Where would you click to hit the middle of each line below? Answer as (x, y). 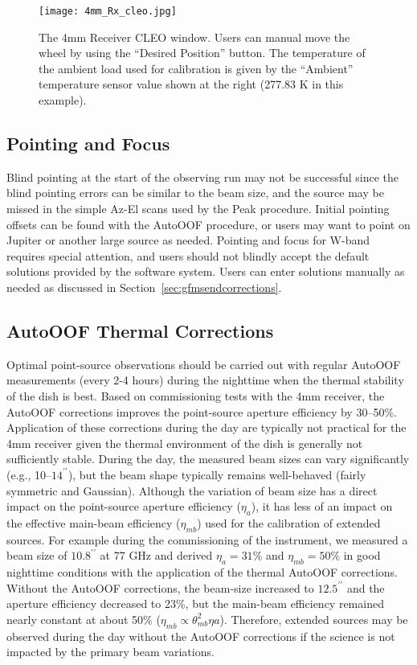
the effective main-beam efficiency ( (94, 522)
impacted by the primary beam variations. (110, 652)
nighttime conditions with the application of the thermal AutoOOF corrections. (202, 572)
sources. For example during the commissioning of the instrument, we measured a (207, 539)
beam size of (37, 555)
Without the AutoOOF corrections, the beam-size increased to (160, 587)
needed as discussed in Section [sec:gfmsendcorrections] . (144, 287)
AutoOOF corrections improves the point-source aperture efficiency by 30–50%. (202, 411)
